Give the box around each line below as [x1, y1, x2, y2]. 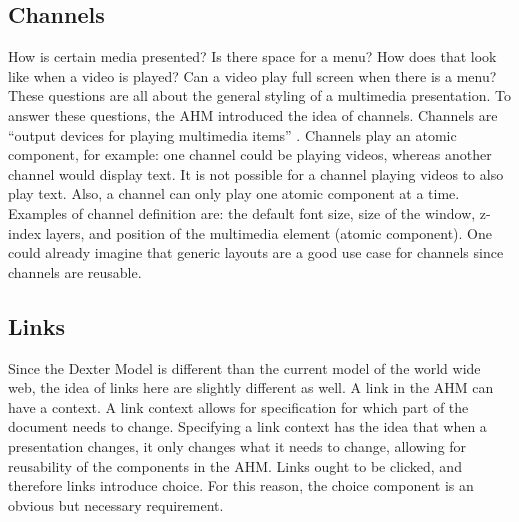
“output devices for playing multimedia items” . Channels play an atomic [8, 124, 457, 145]
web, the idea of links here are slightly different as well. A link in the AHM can [8, 377, 494, 398]
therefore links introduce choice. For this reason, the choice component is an [8, 475, 474, 496]
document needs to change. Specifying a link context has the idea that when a [8, 416, 487, 437]
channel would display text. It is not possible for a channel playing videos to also [8, 163, 504, 184]
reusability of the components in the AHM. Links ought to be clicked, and [8, 455, 462, 476]
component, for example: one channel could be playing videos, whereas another [8, 144, 492, 165]
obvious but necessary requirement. [8, 494, 224, 515]
